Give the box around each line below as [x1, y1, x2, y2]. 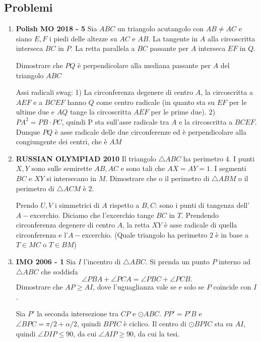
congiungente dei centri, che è [16, 136, 107, 147]
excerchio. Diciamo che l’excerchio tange [30, 209, 154, 220]
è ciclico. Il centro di [123, 318, 186, 329]
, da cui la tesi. [134, 328, 180, 338]
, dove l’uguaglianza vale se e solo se [93, 281, 205, 292]
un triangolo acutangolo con [117, 23, 204, 34]
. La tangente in [148, 33, 198, 43]
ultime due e [16, 106, 55, 117]
